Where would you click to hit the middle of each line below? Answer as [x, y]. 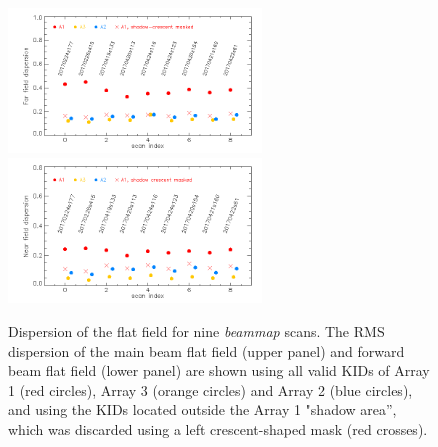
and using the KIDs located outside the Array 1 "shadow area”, [202, 409]
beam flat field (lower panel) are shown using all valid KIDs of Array [219, 370]
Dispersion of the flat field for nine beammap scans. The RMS [196, 330]
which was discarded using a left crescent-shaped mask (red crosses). [218, 428]
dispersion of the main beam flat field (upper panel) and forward [206, 350]
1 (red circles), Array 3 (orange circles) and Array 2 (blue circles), [210, 389]
